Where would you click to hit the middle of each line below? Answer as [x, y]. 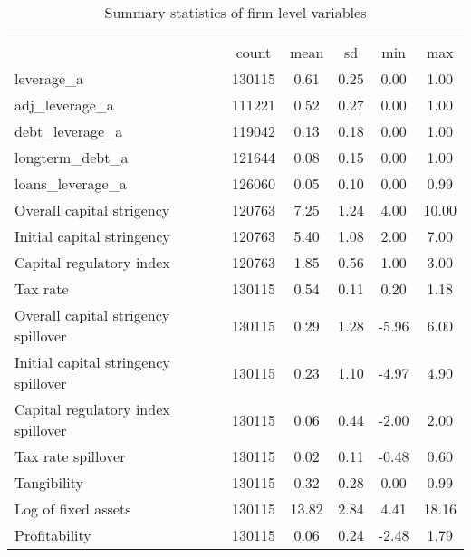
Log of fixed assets [73, 509]
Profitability [53, 535]
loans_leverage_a [71, 183]
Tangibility [49, 482]
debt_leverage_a [69, 131]
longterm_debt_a [72, 157]
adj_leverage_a [64, 105]
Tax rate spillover [70, 456]
